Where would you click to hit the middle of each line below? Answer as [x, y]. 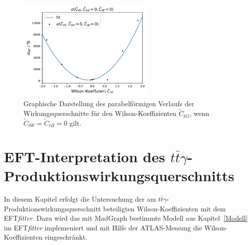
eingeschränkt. [66, 237]
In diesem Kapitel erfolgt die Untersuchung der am [80, 198]
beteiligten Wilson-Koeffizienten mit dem [165, 208]
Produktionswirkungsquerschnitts [119, 175]
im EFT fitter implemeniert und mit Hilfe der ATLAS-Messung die [103, 227]
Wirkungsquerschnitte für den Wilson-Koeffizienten [100, 113]
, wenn [199, 113]
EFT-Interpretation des [84, 156]
